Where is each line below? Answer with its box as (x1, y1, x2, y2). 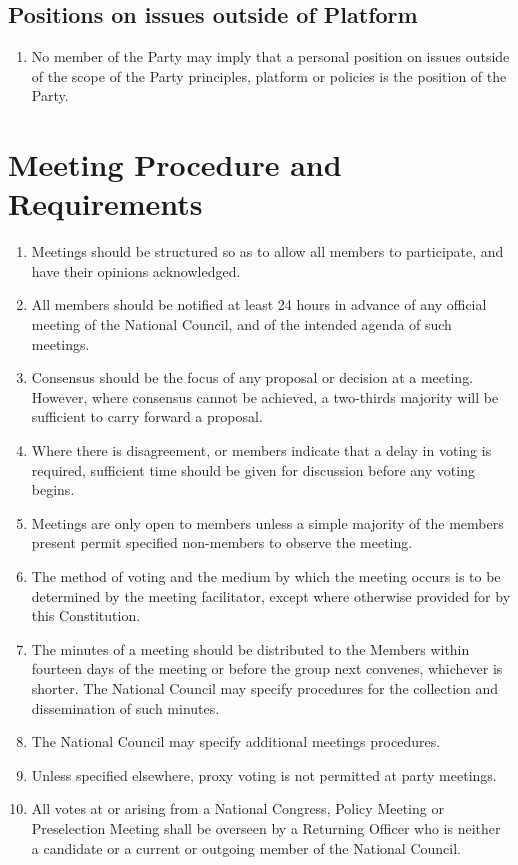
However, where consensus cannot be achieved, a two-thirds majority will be (31, 386, 499, 407)
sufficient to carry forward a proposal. (31, 406, 263, 427)
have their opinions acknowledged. (31, 260, 241, 281)
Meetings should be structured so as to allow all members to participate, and (31, 241, 504, 262)
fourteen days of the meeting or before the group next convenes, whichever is (31, 658, 503, 679)
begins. (31, 479, 75, 500)
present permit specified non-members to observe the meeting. (31, 532, 413, 553)
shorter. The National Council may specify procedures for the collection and (31, 677, 499, 698)
